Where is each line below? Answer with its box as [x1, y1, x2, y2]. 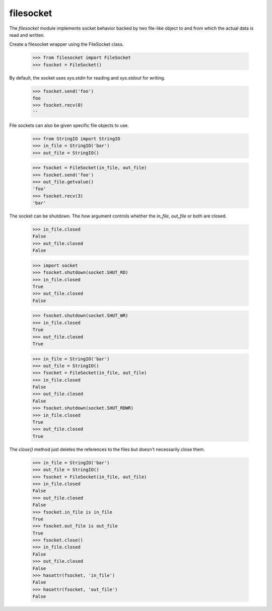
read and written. [9, 32, 45, 38]
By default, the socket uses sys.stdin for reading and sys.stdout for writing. [9, 74, 166, 81]
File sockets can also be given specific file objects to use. [9, 122, 129, 128]
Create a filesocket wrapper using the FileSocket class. [9, 41, 124, 47]
